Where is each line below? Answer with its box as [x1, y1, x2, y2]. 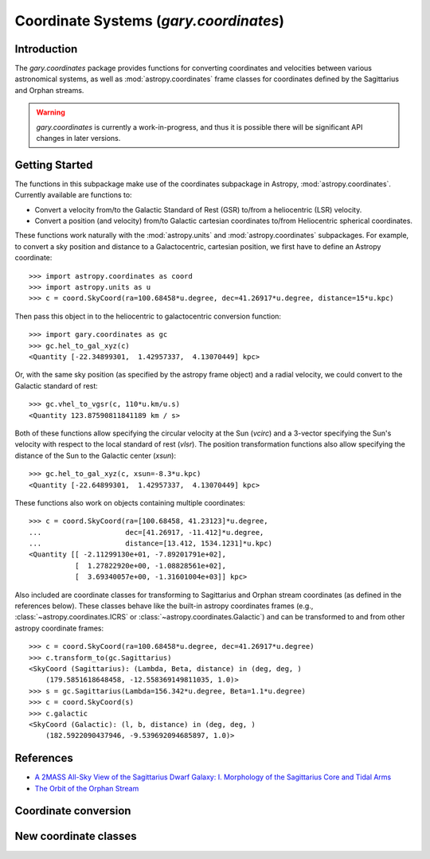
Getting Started [14, 158, 93, 171]
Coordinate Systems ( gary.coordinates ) [14, 12, 284, 29]
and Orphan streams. [14, 85, 84, 95]
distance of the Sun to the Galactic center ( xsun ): [14, 451, 177, 460]
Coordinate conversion [14, 804, 131, 818]
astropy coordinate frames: [14, 623, 104, 633]
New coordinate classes [14, 830, 137, 843]
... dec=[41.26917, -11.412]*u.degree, [29, 528, 264, 537]
